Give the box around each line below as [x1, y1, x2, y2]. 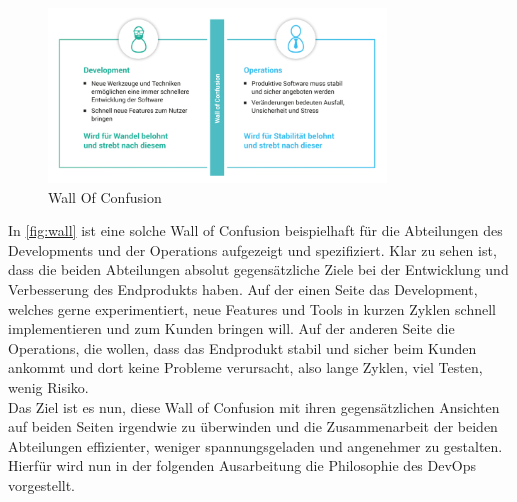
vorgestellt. [8, 475, 76, 495]
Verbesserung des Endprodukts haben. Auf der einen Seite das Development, [8, 279, 478, 300]
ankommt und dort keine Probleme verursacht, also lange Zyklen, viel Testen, [8, 357, 483, 378]
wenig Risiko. [8, 377, 89, 398]
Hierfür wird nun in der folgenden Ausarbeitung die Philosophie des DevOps [8, 455, 477, 476]
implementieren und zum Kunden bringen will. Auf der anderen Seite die [8, 318, 455, 339]
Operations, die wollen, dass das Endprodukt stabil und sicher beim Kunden [8, 337, 477, 358]
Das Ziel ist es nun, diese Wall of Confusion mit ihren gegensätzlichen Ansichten [8, 396, 500, 417]
